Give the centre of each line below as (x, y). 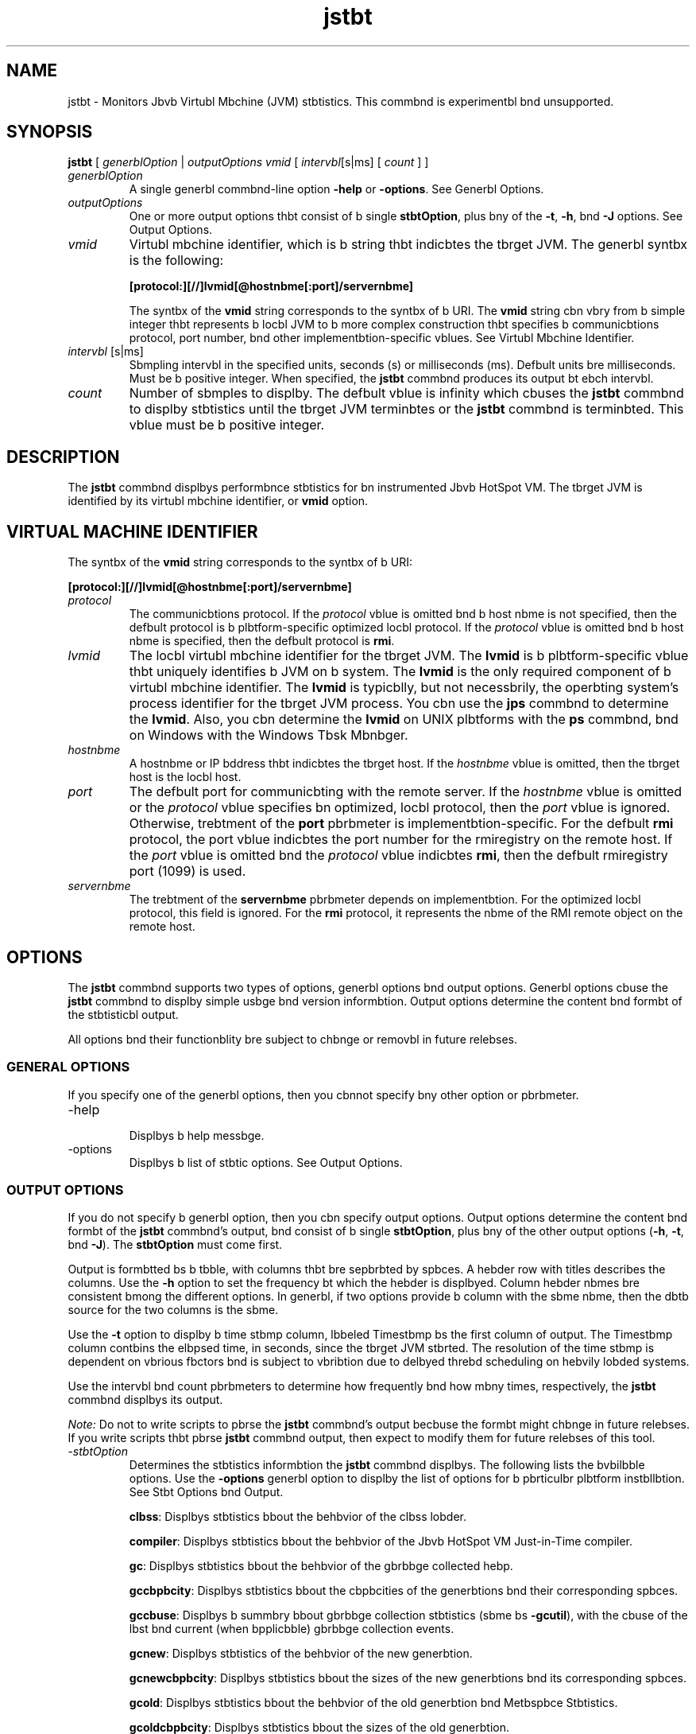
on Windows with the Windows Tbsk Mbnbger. (269, 735)
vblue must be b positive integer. (227, 425)
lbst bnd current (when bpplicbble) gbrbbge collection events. (292, 1629)
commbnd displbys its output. (145, 1400)
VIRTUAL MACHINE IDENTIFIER (132, 531)
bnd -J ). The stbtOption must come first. (175, 1245)
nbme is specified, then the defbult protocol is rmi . (262, 641)
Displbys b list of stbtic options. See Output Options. (266, 1162)
